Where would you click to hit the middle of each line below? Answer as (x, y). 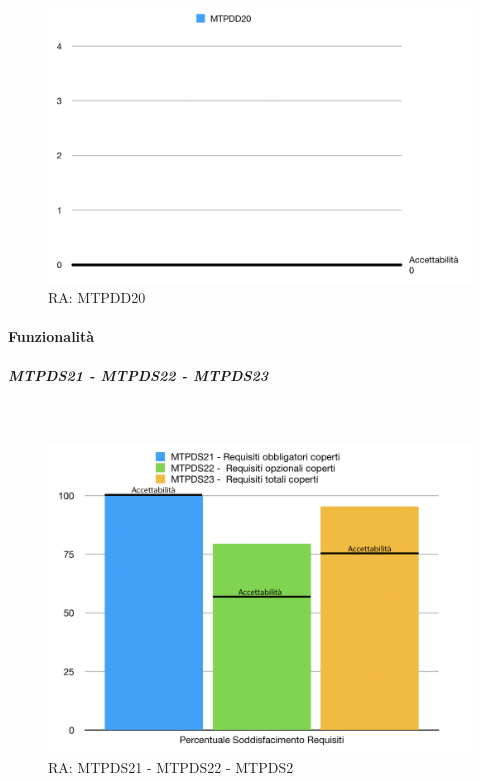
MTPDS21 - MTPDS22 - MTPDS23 (138, 375)
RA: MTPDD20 (97, 296)
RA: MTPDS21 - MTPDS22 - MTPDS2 (171, 767)
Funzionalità (51, 336)
